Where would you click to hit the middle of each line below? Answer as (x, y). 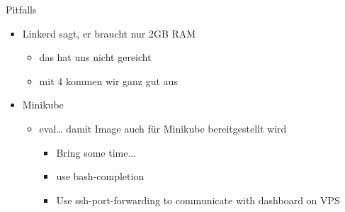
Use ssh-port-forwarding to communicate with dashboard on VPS (198, 200)
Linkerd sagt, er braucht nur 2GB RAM (109, 33)
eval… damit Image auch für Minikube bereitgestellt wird (163, 128)
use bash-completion (100, 176)
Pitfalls (21, 9)
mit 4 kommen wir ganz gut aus (108, 80)
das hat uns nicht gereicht (95, 57)
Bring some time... (96, 152)
